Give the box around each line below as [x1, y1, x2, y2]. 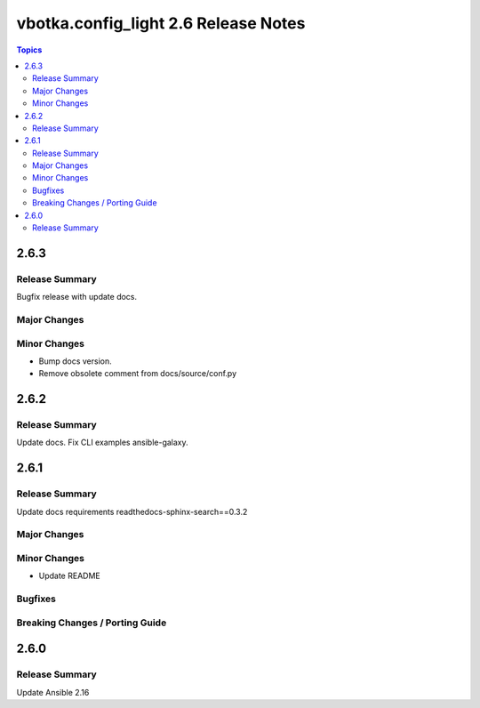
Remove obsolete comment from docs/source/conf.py [38, 368, 237, 379]
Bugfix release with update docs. [16, 292, 138, 302]
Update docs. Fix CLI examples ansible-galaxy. [16, 437, 188, 448]
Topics [16, 44, 43, 55]
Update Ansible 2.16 [16, 687, 90, 697]
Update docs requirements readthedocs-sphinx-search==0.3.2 [16, 506, 248, 517]
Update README [38, 570, 101, 582]
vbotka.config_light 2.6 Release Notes [16, 13, 306, 33]
